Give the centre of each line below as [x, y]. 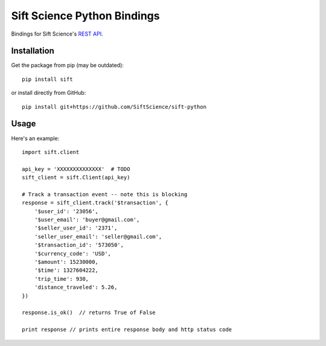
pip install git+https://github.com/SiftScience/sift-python [114, 107]
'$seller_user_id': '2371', [76, 228]
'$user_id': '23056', [66, 211]
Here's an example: [35, 138]
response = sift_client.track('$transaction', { [95, 203]
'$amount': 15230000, [66, 262]
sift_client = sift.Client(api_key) [76, 178]
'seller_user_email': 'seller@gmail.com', [98, 236]
